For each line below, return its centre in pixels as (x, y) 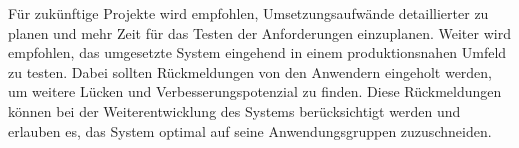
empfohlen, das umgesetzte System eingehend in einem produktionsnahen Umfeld (257, 52)
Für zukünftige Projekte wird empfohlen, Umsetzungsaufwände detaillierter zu (248, 13)
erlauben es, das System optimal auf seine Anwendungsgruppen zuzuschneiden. (250, 130)
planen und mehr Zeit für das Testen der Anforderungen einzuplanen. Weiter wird (259, 32)
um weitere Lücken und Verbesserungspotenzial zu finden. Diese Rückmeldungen (255, 91)
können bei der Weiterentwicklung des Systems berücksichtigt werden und (234, 110)
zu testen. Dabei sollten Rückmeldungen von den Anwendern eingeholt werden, (250, 71)
